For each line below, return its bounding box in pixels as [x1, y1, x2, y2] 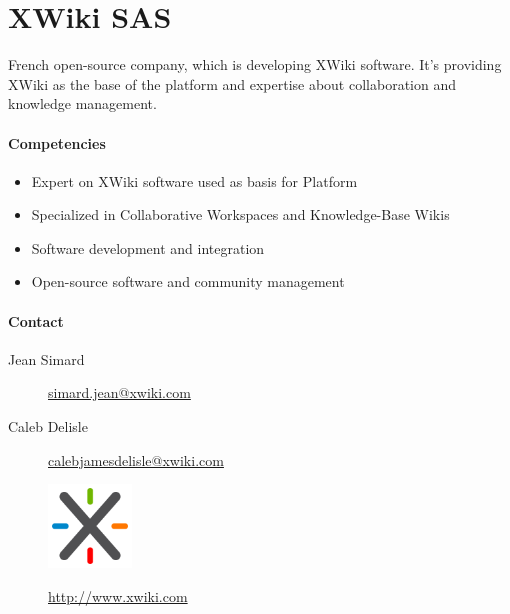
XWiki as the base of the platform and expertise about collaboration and [8, 73, 456, 94]
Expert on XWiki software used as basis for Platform [31, 170, 358, 191]
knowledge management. [8, 93, 157, 114]
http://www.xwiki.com [48, 585, 188, 606]
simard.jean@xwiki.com [48, 382, 191, 403]
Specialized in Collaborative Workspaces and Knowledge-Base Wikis [31, 204, 450, 225]
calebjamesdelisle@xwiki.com [48, 449, 224, 470]
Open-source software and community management [31, 271, 345, 292]
